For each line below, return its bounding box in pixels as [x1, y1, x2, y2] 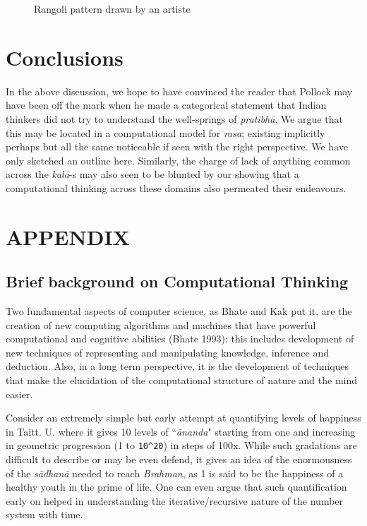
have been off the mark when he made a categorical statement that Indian [6, 97, 327, 112]
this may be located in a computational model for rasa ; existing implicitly [6, 125, 325, 140]
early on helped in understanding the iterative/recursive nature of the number [6, 493, 344, 508]
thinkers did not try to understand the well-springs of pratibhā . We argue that [6, 111, 343, 126]
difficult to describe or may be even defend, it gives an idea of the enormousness [6, 452, 352, 467]
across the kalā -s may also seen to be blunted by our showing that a [6, 167, 299, 181]
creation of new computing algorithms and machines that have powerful [6, 317, 316, 332]
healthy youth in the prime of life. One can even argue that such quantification [6, 479, 347, 494]
